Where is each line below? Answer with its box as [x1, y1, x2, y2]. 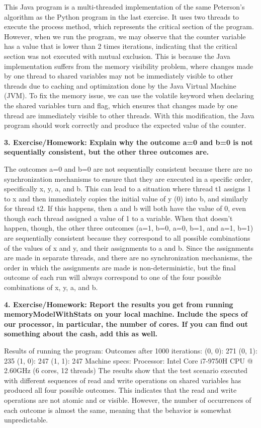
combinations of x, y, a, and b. [4, 282, 98, 293]
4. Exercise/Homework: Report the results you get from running [4, 299, 233, 309]
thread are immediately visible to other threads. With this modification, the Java [4, 110, 254, 120]
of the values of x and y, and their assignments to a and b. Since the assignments [4, 242, 254, 253]
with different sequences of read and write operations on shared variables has [4, 375, 241, 385]
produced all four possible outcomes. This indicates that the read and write [4, 385, 237, 395]
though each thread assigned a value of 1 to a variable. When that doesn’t [4, 212, 233, 223]
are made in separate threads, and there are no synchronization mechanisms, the [4, 252, 252, 263]
